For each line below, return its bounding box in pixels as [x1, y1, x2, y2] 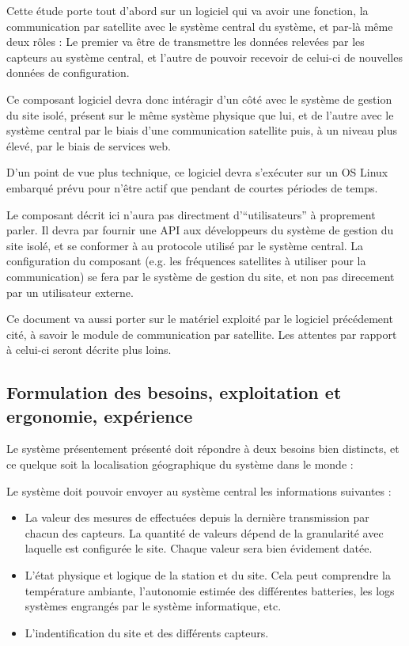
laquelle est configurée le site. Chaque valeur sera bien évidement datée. [25, 540, 373, 557]
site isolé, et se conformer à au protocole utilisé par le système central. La [6, 237, 364, 253]
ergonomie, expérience [6, 403, 193, 427]
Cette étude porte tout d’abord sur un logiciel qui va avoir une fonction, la [6, 2, 369, 18]
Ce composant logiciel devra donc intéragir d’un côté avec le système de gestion [6, 90, 392, 107]
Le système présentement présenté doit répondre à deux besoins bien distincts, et [6, 440, 400, 457]
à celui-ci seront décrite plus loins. [6, 341, 172, 358]
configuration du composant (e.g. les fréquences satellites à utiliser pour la [6, 253, 366, 269]
